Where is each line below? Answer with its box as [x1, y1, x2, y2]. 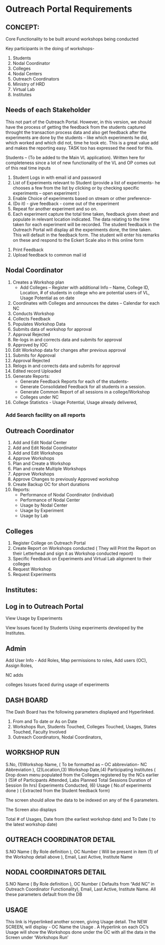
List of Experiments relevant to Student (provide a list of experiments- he [12, 179, 160, 185]
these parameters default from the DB [5, 891, 82, 897]
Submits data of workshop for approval [12, 326, 92, 332]
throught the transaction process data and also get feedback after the [5, 129, 147, 135]
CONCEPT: [5, 23, 40, 31]
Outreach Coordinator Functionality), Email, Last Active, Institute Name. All [5, 886, 156, 892]
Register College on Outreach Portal [12, 540, 86, 546]
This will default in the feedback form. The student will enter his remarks [12, 232, 160, 238]
